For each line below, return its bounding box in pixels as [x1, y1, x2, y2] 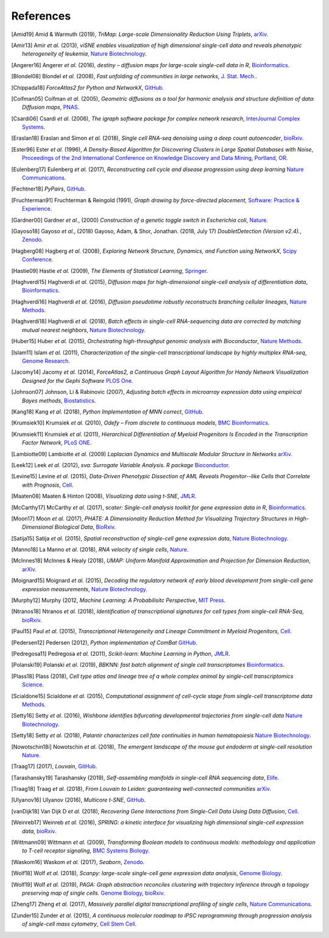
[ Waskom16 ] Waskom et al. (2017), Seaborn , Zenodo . [11, 858, 145, 865]
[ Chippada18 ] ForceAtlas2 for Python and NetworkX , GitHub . [11, 84, 164, 91]
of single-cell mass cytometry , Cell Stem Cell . [22, 920, 137, 928]
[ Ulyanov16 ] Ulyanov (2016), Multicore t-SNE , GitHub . [11, 796, 146, 804]
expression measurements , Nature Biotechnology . [22, 585, 147, 592]
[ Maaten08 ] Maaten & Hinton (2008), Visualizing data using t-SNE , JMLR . [11, 492, 197, 500]
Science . [22, 681, 44, 688]
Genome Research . [22, 357, 70, 365]
